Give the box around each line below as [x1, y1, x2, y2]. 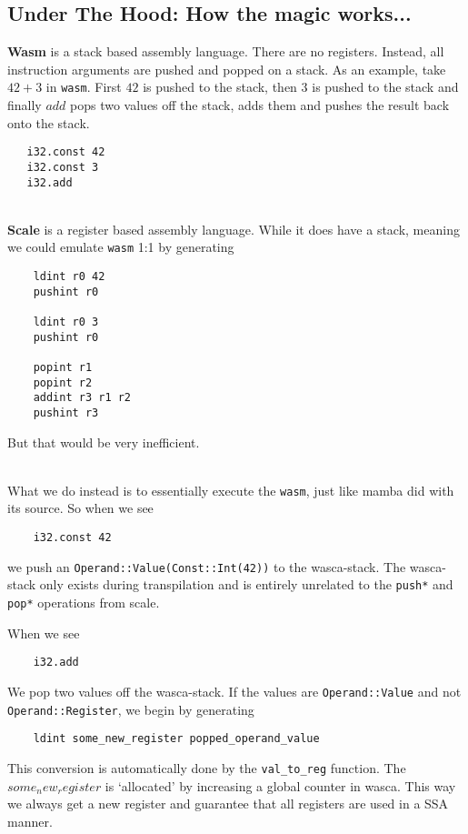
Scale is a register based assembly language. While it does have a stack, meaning [7, 219, 460, 238]
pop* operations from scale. [7, 593, 160, 612]
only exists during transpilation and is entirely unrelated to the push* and [39, 575, 453, 594]
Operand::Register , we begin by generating [7, 699, 254, 718]
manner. [7, 811, 53, 830]
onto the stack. [7, 113, 90, 132]
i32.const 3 [26, 160, 99, 174]
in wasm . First [45, 77, 122, 96]
